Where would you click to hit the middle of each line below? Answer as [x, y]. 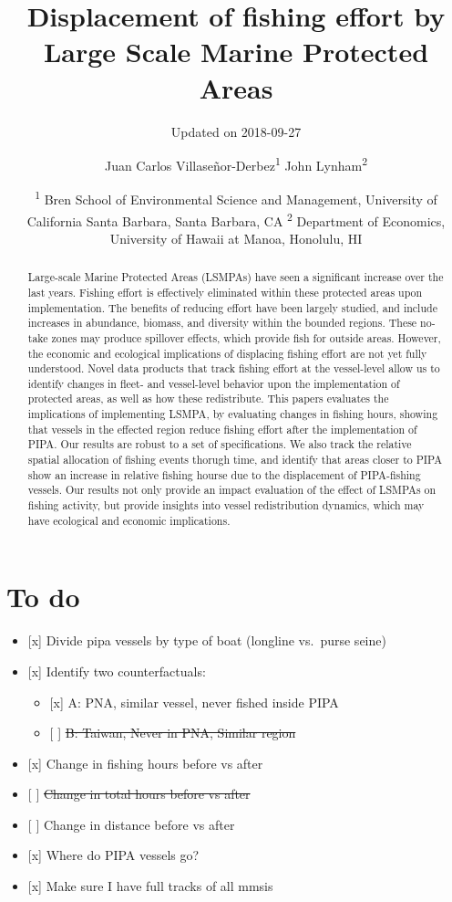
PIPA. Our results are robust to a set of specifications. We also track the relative [220, 444]
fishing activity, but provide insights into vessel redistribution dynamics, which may [226, 505]
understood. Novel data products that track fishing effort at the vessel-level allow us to [234, 368]
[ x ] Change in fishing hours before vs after [145, 763]
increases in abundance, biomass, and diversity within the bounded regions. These [222, 323]
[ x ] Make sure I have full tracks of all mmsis [150, 886]
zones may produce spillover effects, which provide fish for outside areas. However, [246, 337]
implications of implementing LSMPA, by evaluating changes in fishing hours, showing [233, 414]
